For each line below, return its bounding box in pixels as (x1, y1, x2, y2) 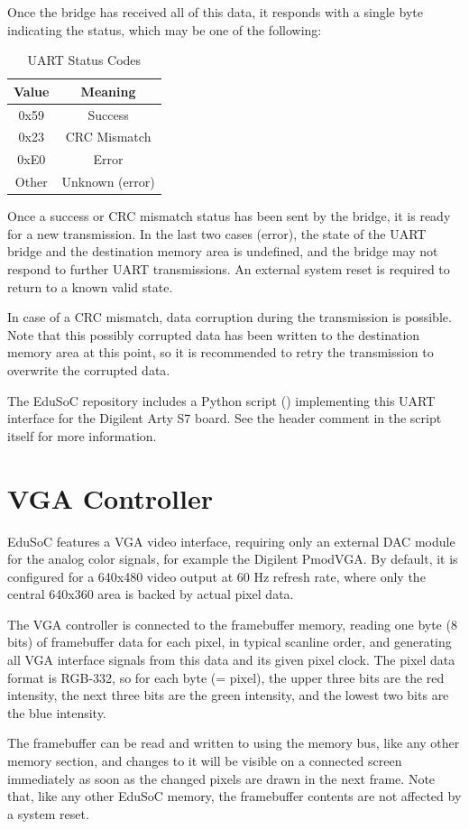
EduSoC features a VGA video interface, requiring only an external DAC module (7, 531, 455, 550)
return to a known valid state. (7, 277, 173, 296)
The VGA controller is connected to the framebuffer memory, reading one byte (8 (7, 614, 457, 633)
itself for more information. (7, 426, 157, 445)
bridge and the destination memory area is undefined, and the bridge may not (7, 242, 438, 261)
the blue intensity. (7, 703, 106, 722)
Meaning (80, 81, 136, 100)
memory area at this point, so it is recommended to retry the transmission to (7, 343, 434, 362)
